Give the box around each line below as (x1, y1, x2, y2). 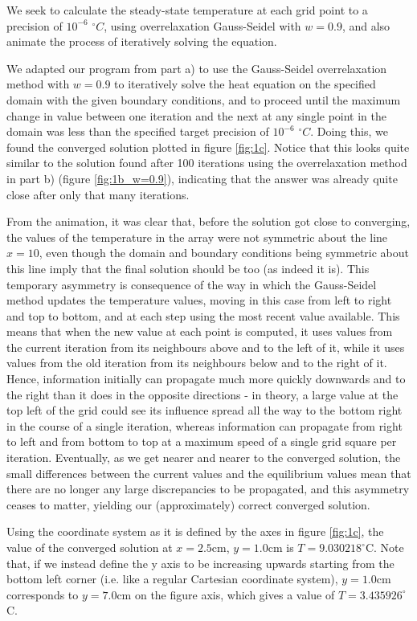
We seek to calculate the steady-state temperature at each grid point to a (6, 2, 368, 18)
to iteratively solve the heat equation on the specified (114, 76, 376, 92)
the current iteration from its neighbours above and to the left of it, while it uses (6, 338, 405, 355)
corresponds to (6, 586, 79, 603)
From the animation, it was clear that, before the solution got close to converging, (6, 213, 411, 230)
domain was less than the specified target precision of (6, 123, 269, 140)
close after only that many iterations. (6, 186, 190, 202)
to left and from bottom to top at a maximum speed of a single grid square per (6, 433, 397, 450)
